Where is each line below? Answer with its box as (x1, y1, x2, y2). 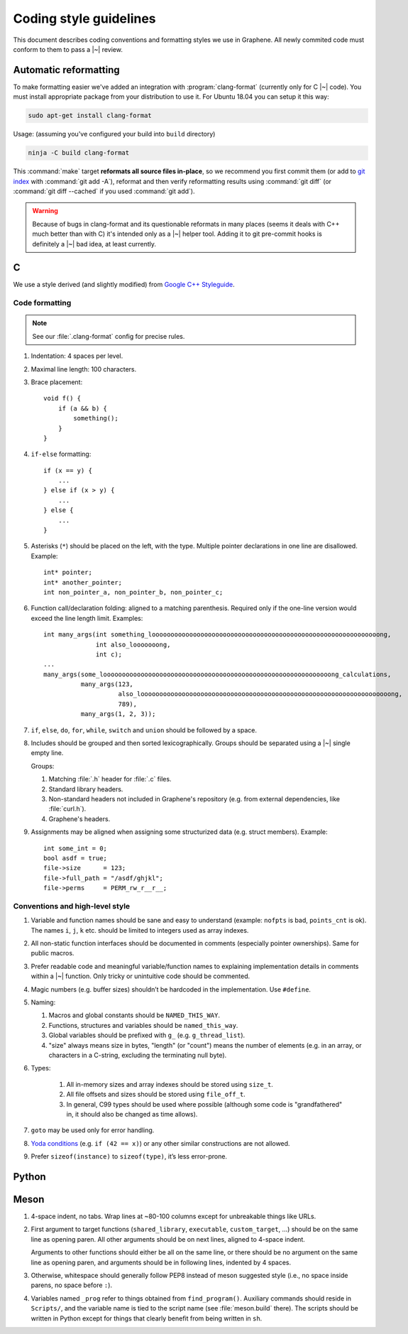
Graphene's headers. (48, 814, 111, 823)
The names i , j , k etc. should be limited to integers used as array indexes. (31, 926, 249, 934)
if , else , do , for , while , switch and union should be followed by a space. (31, 725, 258, 734)
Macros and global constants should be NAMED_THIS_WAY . (48, 1011, 220, 1019)
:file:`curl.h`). (48, 805, 87, 813)
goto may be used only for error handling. (31, 1126, 155, 1134)
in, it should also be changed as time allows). (66, 1110, 198, 1118)
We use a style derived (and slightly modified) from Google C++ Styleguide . (13, 281, 236, 289)
